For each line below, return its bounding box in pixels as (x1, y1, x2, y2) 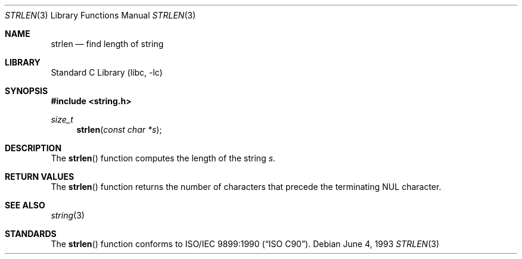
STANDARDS (5, 229, 57, 239)
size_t (51, 114, 73, 124)
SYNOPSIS (5, 86, 48, 96)
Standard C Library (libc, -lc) (51, 67, 163, 77)
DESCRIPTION (5, 143, 62, 153)
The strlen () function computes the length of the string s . (51, 153, 276, 163)
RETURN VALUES (5, 171, 74, 182)
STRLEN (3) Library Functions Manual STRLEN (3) (5, 10, 196, 20)
